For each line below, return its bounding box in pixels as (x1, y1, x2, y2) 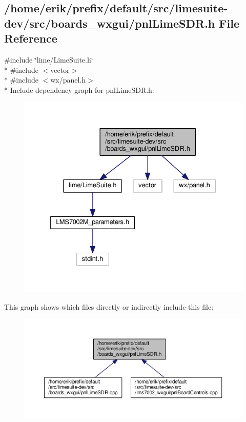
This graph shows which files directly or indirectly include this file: (4, 301, 214, 312)
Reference (4, 30, 57, 46)
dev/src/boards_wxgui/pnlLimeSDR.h (4, 15, 215, 31)
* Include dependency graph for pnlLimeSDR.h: (4, 84, 154, 95)
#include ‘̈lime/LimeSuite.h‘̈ (4, 54, 93, 65)
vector (50, 64, 70, 75)
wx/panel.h (50, 74, 86, 85)
